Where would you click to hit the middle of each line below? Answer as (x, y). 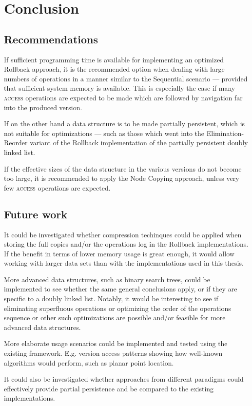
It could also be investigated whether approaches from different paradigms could (124, 379)
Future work (36, 214)
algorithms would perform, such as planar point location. (89, 362)
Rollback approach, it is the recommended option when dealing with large (114, 69)
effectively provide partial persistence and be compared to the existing (109, 388)
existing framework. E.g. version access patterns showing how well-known (113, 353)
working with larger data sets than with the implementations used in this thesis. (124, 263)
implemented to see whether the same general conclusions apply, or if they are (121, 289)
